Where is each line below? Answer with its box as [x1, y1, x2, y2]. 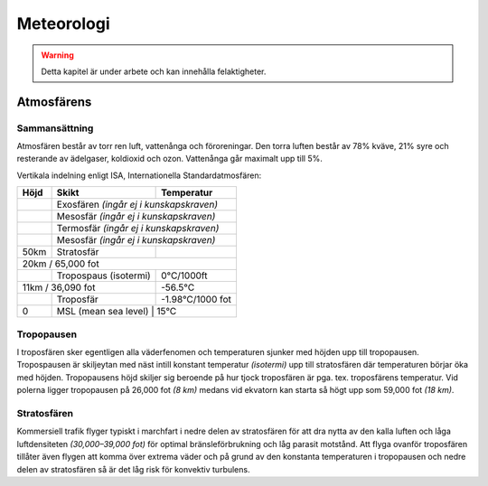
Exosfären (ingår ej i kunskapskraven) [56, 199, 219, 211]
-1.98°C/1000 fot [161, 294, 232, 306]
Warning [41, 50, 74, 61]
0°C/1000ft [161, 269, 208, 282]
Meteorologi [16, 14, 110, 33]
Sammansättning [16, 122, 94, 135]
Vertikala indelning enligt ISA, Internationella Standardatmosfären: [16, 170, 262, 181]
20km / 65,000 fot [22, 257, 99, 270]
